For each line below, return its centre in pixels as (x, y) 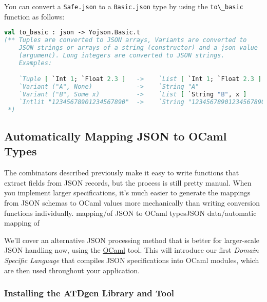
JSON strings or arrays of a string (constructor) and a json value (138, 48)
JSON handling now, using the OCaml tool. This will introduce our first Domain (131, 250)
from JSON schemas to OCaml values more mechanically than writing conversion (132, 203)
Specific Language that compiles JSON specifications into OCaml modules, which (132, 260)
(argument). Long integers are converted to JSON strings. (122, 55)
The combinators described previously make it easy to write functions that (122, 173)
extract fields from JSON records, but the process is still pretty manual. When (128, 182)
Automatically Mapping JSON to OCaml (116, 136)
